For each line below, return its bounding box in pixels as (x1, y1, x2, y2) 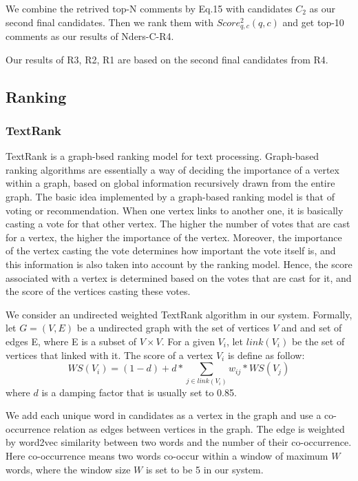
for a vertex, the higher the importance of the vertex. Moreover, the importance (6, 229, 342, 244)
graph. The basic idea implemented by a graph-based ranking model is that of (6, 190, 335, 204)
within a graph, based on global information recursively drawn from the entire (6, 176, 335, 190)
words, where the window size (6, 462, 131, 476)
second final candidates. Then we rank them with (6, 14, 213, 29)
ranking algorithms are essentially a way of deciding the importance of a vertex (6, 162, 339, 176)
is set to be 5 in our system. (145, 462, 264, 476)
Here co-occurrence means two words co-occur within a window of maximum (6, 448, 328, 462)
